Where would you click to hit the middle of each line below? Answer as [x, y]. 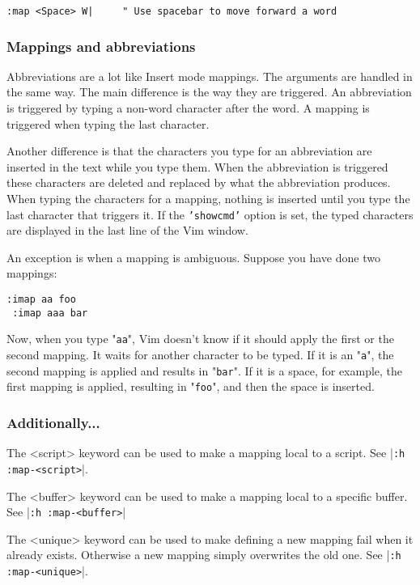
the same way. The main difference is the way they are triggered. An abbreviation [209, 92]
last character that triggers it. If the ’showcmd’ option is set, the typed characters [210, 214]
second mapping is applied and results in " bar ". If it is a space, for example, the [205, 370]
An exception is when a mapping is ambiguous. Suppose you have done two [193, 257]
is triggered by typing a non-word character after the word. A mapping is [188, 108]
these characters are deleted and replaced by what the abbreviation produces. [199, 182]
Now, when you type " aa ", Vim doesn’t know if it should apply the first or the [200, 339]
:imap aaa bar [50, 313]
